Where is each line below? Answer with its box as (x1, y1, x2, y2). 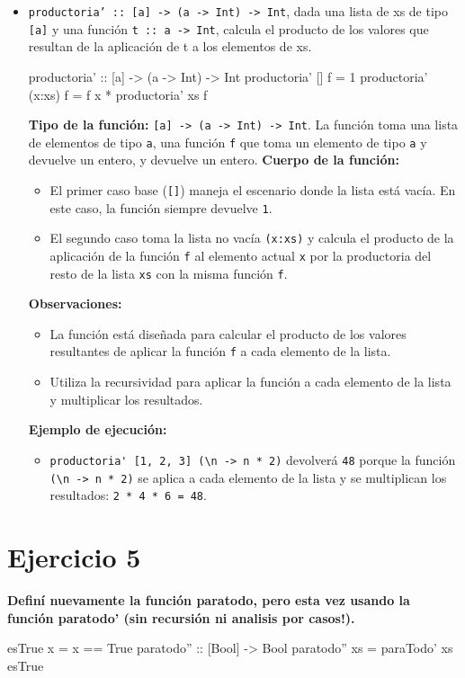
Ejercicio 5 (7, 539, 141, 575)
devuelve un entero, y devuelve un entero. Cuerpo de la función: (28, 150, 399, 169)
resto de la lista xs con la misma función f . (49, 263, 288, 282)
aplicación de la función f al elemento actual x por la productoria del (49, 245, 432, 264)
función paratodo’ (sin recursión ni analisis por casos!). (7, 608, 355, 627)
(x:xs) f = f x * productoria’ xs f (28, 85, 208, 103)
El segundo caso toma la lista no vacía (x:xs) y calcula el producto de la (49, 228, 454, 247)
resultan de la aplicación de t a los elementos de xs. (28, 37, 312, 56)
